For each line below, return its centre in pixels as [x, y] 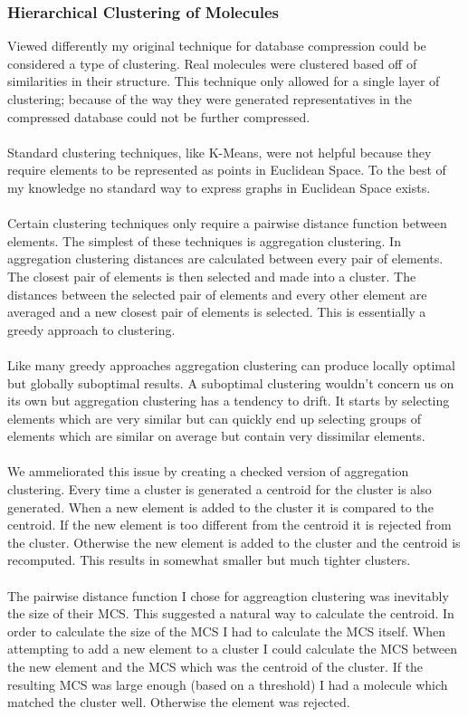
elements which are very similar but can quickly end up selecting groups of [215, 418]
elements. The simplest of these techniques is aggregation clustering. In [204, 240]
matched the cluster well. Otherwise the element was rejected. [179, 702]
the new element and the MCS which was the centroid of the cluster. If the [215, 666]
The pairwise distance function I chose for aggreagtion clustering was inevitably [228, 595]
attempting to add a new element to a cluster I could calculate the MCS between [233, 649]
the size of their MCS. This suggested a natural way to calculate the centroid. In [231, 613]
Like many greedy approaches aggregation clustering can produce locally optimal [231, 364]
